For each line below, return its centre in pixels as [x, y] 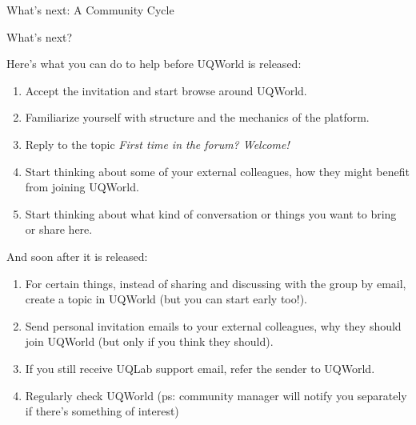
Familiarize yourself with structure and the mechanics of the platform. [197, 117]
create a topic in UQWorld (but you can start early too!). [166, 299]
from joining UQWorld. [82, 187]
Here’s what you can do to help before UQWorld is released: [154, 64]
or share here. [59, 229]
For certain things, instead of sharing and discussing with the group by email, [216, 283]
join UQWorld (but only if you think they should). [149, 341]
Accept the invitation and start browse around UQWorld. [166, 90]
